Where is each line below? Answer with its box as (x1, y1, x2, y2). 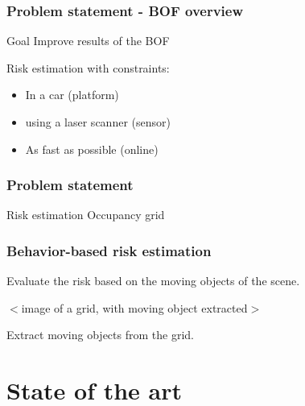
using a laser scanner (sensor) (25, 114, 171, 130)
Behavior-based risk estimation (6, 240, 212, 260)
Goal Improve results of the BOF (6, 32, 170, 49)
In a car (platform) (25, 86, 119, 103)
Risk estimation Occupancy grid (6, 206, 165, 223)
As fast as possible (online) (25, 140, 159, 157)
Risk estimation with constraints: (6, 59, 170, 76)
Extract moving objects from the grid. (6, 326, 194, 343)
